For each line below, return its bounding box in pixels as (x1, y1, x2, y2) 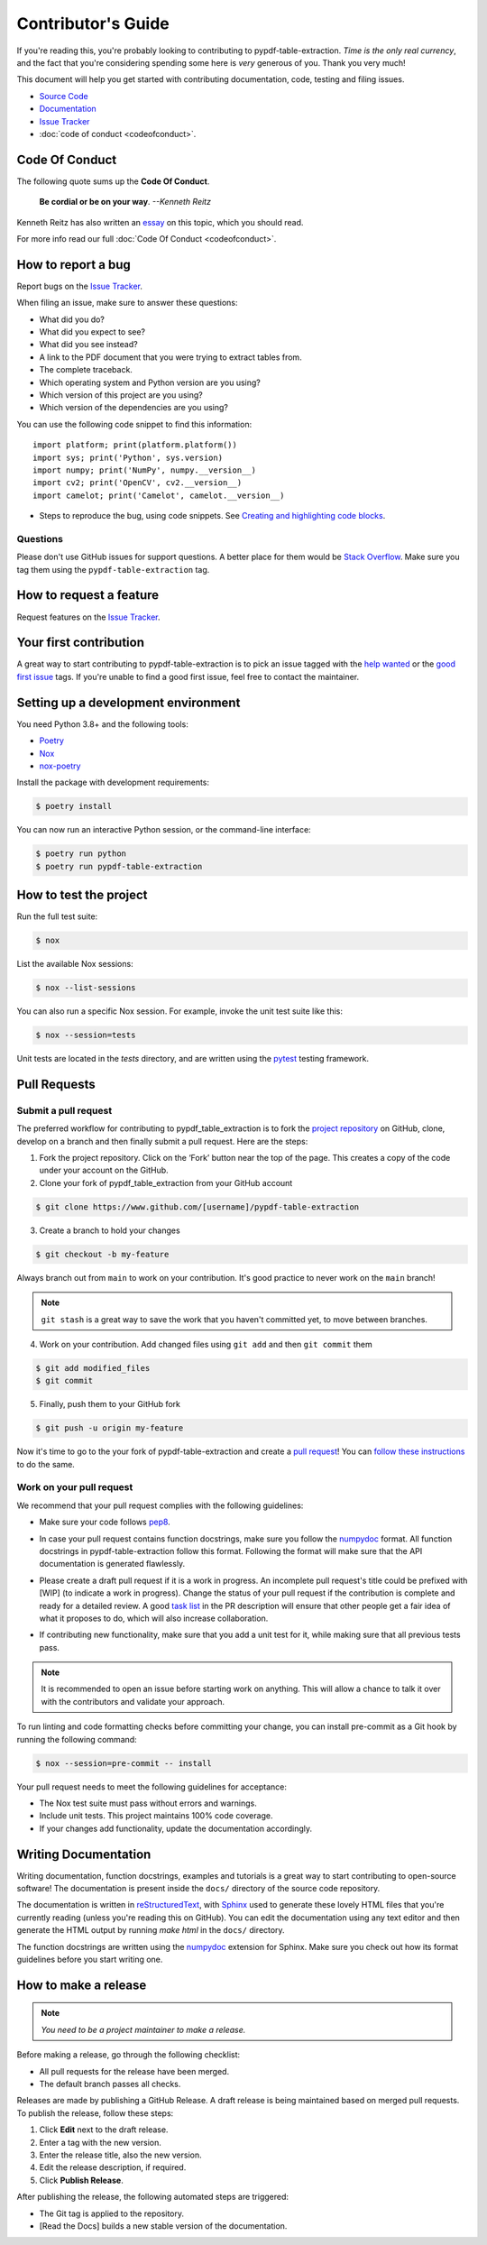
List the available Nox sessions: (16, 959, 134, 970)
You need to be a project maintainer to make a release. (41, 2024, 246, 2035)
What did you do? (39, 314, 106, 325)
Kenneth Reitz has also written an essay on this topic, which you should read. (16, 216, 304, 227)
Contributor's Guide (16, 14, 170, 33)
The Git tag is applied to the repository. (39, 2208, 185, 2219)
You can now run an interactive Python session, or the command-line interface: (16, 824, 311, 835)
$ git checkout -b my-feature (35, 1249, 170, 1259)
